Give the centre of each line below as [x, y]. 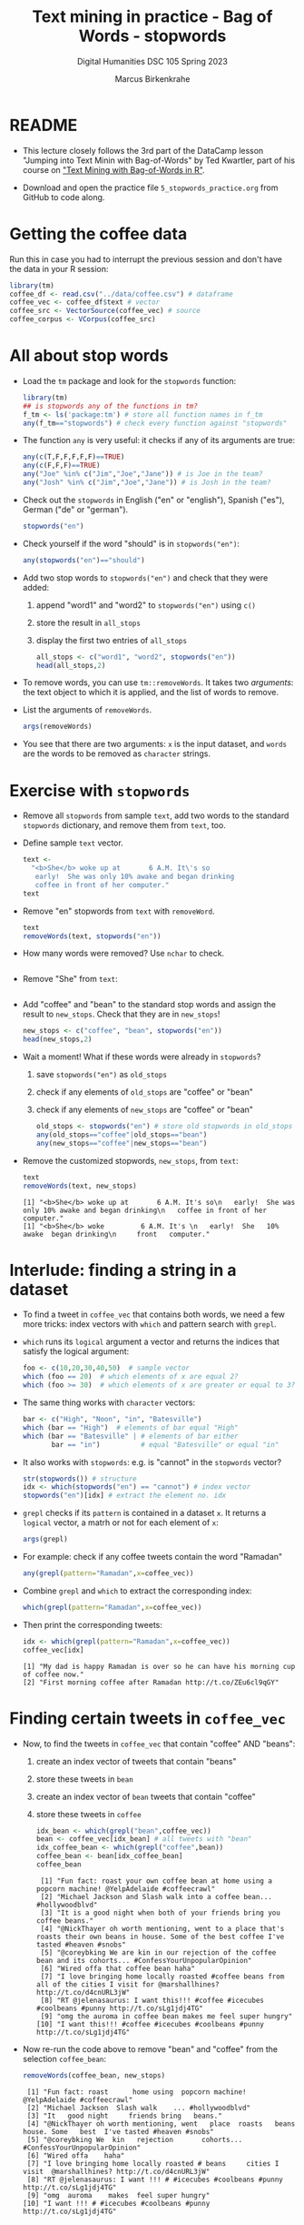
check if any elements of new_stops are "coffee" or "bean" [145, 1110]
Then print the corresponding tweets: [93, 1624]
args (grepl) [45, 1540]
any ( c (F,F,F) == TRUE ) [61, 466]
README [44, 125]
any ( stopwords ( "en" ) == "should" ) [83, 560]
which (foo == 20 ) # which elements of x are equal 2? [130, 1377]
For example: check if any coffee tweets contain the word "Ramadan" [152, 1557]
